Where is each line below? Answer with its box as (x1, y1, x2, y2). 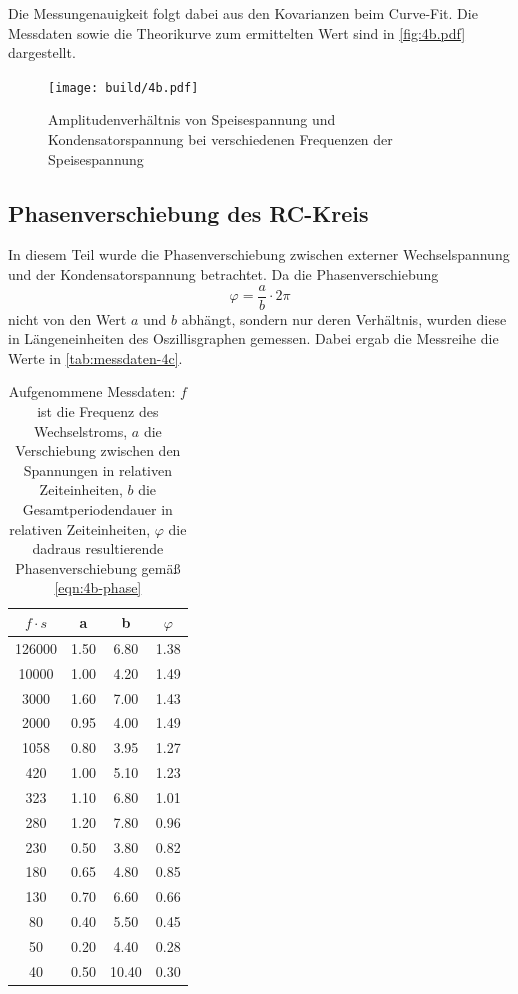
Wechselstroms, (33, 420, 128, 441)
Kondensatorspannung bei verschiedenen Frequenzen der (48, 129, 393, 150)
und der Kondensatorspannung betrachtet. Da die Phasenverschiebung (8, 264, 439, 285)
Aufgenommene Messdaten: (8, 381, 176, 402)
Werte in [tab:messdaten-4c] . (8, 347, 183, 368)
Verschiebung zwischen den (15, 440, 181, 461)
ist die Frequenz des (37, 401, 159, 422)
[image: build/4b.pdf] (48, 80, 199, 95)
